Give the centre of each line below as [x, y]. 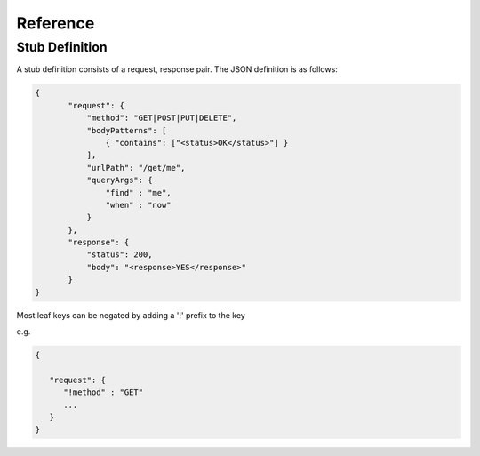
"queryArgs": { [120, 180]
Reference [56, 23]
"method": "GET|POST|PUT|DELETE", [162, 118]
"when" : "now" [139, 205]
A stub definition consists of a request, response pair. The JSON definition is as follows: [177, 69]
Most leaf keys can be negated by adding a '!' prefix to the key [131, 315]
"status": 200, [120, 255]
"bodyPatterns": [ [127, 130]
